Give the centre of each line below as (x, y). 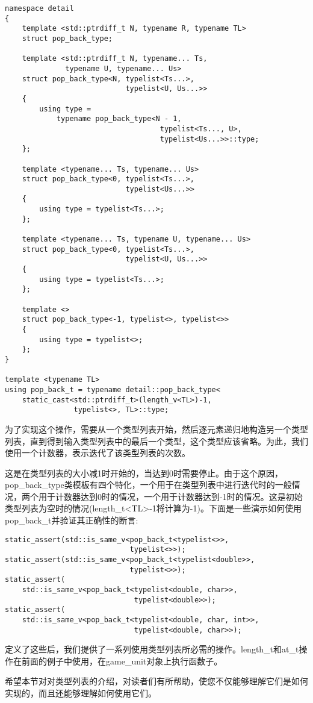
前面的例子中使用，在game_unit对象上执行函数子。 (122, 661)
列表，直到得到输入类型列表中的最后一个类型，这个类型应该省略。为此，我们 (156, 441)
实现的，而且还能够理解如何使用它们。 (81, 693)
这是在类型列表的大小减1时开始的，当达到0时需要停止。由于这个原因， (144, 473)
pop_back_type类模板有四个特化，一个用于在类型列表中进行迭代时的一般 (148, 485)
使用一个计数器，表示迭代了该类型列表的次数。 (98, 453)
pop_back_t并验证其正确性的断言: (72, 520)
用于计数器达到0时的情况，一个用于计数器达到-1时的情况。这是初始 (170, 496)
